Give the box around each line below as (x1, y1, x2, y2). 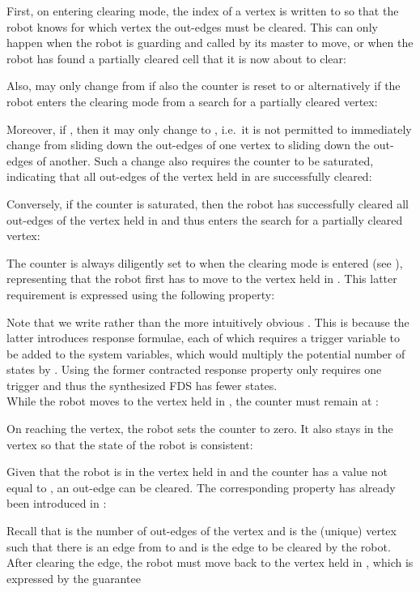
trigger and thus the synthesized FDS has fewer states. (6, 376, 278, 393)
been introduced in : (6, 495, 107, 512)
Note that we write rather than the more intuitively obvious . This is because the (6, 313, 409, 330)
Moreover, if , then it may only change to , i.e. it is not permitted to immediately (6, 120, 412, 137)
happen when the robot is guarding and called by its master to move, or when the (6, 34, 414, 51)
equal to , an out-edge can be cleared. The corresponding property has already (6, 478, 396, 495)
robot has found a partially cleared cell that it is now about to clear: (6, 49, 346, 66)
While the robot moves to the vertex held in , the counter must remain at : (6, 393, 379, 410)
